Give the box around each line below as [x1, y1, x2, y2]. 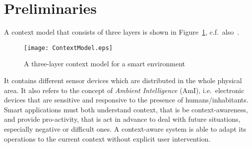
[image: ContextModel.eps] [24, 44, 113, 51]
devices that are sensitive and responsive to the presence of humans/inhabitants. [4, 95, 249, 105]
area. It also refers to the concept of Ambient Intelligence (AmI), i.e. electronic [4, 85, 245, 95]
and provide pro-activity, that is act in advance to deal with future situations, [4, 114, 241, 124]
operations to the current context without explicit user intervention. [4, 133, 211, 144]
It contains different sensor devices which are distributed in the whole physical [4, 75, 242, 85]
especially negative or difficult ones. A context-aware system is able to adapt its [4, 123, 247, 134]
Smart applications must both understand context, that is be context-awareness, [4, 104, 248, 114]
